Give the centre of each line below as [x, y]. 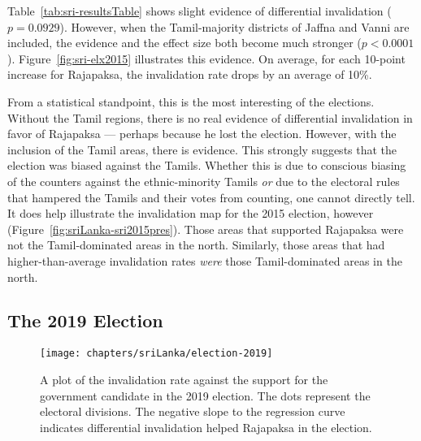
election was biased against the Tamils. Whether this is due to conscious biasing [207, 165]
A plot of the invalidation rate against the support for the [184, 379]
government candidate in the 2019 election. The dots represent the [205, 395]
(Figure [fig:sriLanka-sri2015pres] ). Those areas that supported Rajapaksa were [206, 229]
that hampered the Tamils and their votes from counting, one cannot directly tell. [211, 197]
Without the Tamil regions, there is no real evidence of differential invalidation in [210, 117]
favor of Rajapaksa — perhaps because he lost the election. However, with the [202, 134]
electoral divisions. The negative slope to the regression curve [193, 411]
